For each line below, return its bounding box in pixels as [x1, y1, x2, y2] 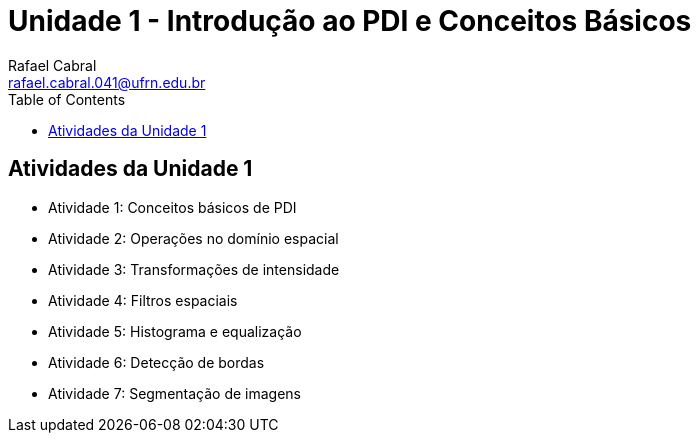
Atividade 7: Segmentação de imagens [48, 384, 302, 402]
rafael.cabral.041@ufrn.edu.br [8, 73, 206, 91]
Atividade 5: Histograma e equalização [48, 322, 302, 340]
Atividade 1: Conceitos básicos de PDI [48, 198, 297, 216]
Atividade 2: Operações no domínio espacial [48, 229, 339, 247]
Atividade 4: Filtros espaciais [48, 291, 238, 309]
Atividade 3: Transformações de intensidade [48, 260, 340, 278]
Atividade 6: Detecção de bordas [48, 353, 265, 371]
